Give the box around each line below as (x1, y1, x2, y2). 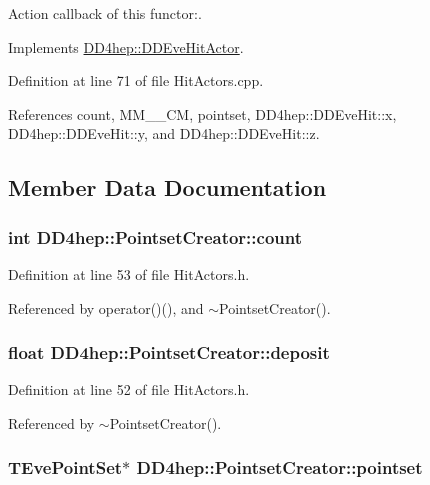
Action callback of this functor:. (8, 3, 202, 23)
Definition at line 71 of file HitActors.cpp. (8, 70, 264, 91)
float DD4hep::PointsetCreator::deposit (8, 340, 330, 365)
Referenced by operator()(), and (8, 297, 204, 318)
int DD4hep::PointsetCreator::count (8, 224, 303, 249)
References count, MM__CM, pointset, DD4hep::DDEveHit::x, (8, 103, 397, 124)
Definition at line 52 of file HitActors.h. (8, 379, 250, 400)
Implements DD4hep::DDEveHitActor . (8, 36, 244, 57)
